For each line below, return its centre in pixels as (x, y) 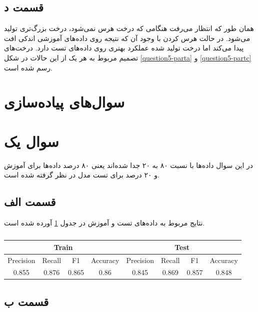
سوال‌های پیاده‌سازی (64, 102)
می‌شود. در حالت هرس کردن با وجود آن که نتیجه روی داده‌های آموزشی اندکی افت (127, 38)
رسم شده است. (28, 67)
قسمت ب (26, 301)
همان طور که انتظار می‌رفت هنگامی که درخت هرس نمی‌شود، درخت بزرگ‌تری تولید (129, 28)
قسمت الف (30, 202)
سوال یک (31, 141)
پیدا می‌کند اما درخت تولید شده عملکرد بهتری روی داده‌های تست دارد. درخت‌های (124, 48)
